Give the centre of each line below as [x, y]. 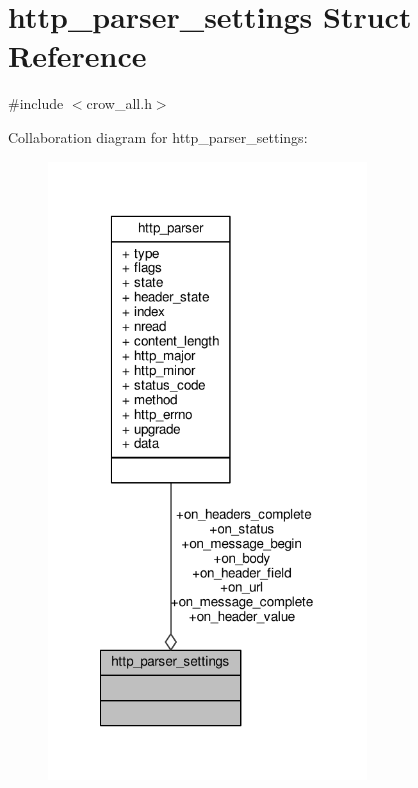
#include [36, 103]
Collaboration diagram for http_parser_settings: [158, 136]
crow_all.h [119, 103]
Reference [77, 55]
